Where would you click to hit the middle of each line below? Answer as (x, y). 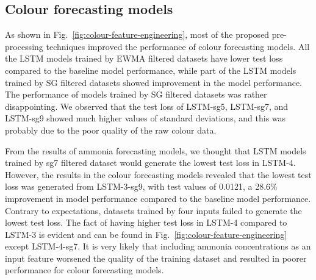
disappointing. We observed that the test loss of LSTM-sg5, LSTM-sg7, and (147, 106)
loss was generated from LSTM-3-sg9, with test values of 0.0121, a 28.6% (141, 186)
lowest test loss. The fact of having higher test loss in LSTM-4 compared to (146, 222)
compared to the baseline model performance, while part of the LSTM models (151, 70)
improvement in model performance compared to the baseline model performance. (158, 198)
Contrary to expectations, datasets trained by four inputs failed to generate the (153, 210)
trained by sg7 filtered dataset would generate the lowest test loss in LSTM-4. (150, 163)
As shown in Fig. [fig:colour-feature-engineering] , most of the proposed (137, 34)
